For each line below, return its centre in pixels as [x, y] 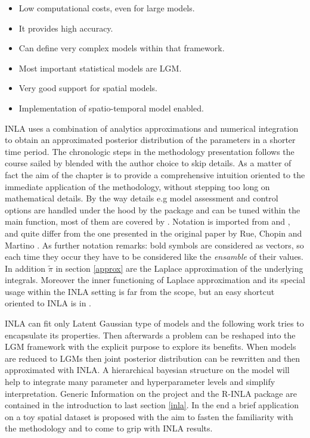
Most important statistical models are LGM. [100, 68]
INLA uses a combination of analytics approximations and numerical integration [152, 128]
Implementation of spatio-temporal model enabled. [111, 108]
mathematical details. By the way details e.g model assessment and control [142, 198]
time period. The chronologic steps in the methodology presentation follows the [150, 151]
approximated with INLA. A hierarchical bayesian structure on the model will [147, 370]
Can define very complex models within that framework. [122, 48]
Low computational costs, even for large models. [107, 8]
